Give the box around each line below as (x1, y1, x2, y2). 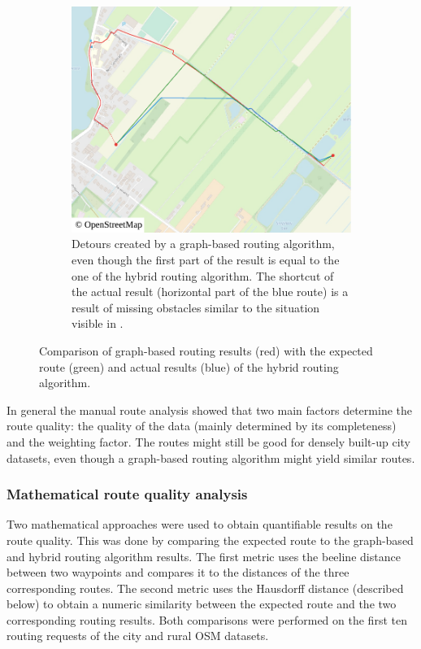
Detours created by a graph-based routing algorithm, (72, 235, 335, 252)
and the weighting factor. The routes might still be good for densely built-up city (7, 433, 410, 450)
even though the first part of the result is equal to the (72, 250, 340, 268)
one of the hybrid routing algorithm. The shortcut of (72, 267, 334, 284)
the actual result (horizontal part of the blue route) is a (72, 283, 349, 300)
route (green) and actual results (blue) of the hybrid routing (39, 358, 339, 375)
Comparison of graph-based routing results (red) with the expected (39, 342, 373, 359)
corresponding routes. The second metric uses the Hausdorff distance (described (7, 579, 404, 596)
